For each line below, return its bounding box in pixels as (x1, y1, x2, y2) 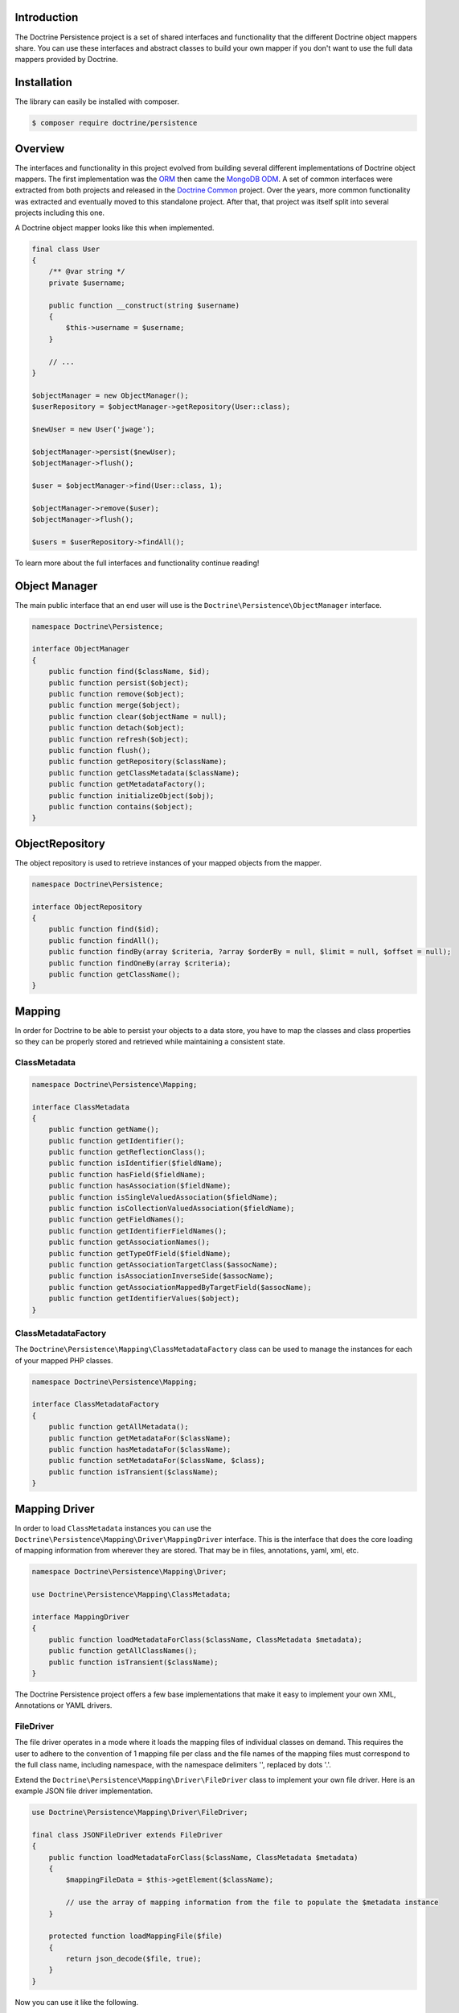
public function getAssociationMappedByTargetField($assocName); (48, 1283, 312, 1292)
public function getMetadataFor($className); (48, 1433, 232, 1443)
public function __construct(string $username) (48, 300, 240, 310)
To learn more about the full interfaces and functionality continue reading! (14, 558, 260, 568)
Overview (14, 142, 65, 155)
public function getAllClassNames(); (48, 1647, 198, 1655)
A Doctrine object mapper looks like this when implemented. (14, 222, 215, 233)
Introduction (14, 10, 79, 24)
